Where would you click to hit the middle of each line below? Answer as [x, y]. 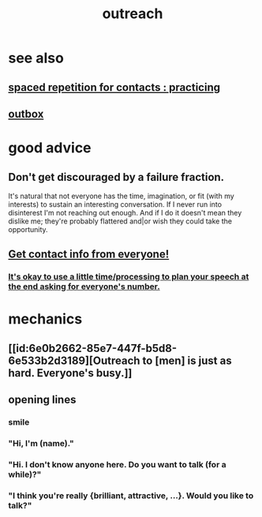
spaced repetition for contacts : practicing [114, 87]
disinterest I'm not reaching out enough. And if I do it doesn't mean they [125, 212]
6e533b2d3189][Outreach [74, 360]
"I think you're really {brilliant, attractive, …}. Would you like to [131, 496]
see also [36, 58]
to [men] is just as [187, 360]
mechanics [45, 319]
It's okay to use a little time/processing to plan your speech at [129, 277]
